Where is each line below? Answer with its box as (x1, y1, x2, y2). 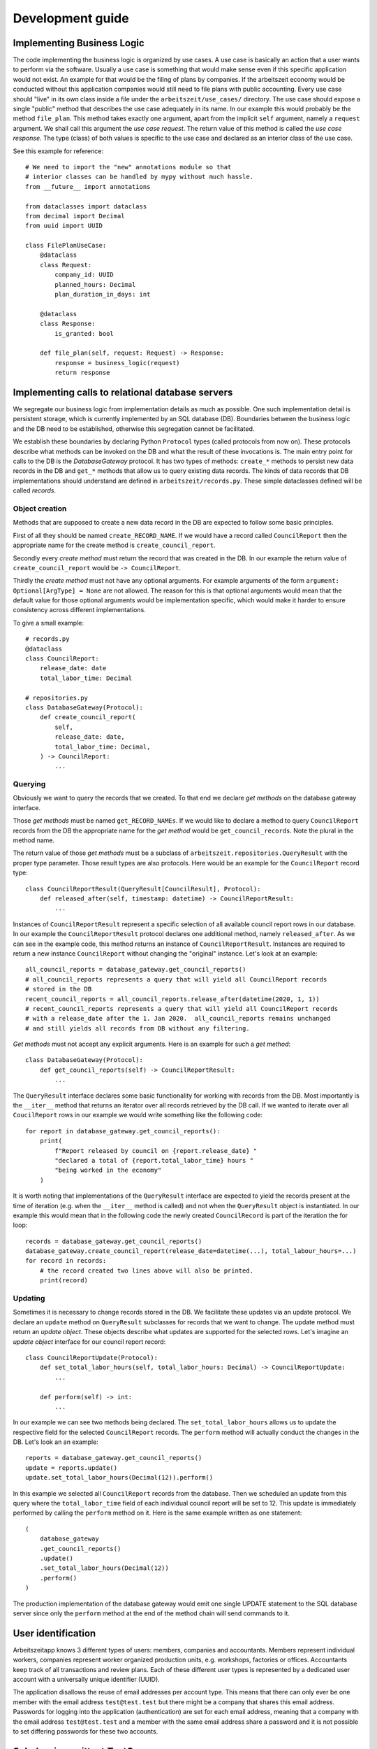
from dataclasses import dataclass (25, 202, 147, 210)
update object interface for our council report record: (13, 1337, 166, 1346)
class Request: (39, 261, 92, 269)
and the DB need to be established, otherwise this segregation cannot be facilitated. (13, 424, 255, 433)
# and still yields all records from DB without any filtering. (25, 1024, 251, 1032)
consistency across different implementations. (13, 606, 146, 614)
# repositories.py (25, 693, 89, 702)
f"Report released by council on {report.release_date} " (54, 1147, 258, 1154)
